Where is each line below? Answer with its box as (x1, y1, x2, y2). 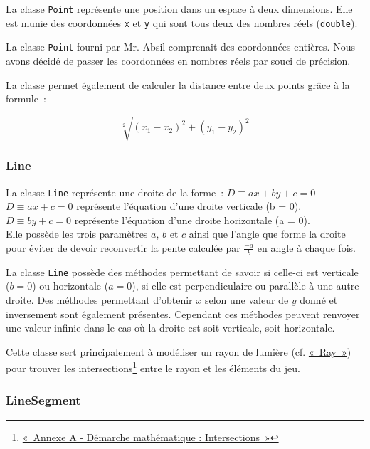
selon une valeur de (204, 292, 289, 307)
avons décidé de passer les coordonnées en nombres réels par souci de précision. (6, 53, 351, 68)
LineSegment (6, 391, 81, 408)
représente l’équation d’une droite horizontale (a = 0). (74, 212, 310, 227)
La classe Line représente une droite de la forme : (6, 184, 224, 199)
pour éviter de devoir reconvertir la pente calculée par (6, 240, 240, 255)
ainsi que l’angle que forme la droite (189, 226, 346, 241)
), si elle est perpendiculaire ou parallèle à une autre (132, 278, 359, 293)
